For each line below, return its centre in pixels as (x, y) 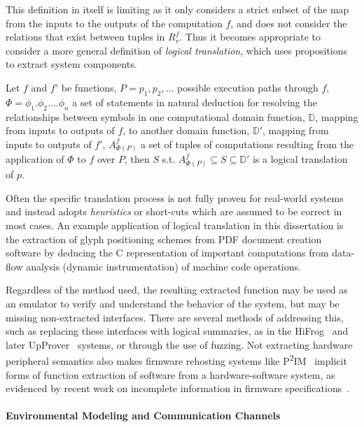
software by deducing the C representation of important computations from (167, 253)
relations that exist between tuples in (85, 37)
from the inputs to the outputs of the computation (114, 23)
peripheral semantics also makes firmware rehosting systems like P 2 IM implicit (176, 360)
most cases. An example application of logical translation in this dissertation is (175, 225)
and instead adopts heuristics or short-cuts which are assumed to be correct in (174, 211)
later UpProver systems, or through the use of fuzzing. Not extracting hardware (179, 344)
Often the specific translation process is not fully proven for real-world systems (175, 197)
